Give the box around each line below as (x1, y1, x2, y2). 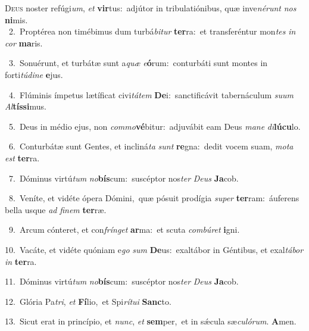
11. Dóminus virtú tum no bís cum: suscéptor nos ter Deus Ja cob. (5, 275, 239, 288)
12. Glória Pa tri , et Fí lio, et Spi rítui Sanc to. (5, 295, 171, 307)
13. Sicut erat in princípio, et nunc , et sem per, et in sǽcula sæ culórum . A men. (5, 315, 296, 327)
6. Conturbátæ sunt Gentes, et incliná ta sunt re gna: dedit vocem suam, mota (8, 140, 294, 152)
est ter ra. (5, 151, 40, 164)
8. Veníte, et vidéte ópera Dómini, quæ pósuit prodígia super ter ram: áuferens (8, 192, 299, 204)
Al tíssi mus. (5, 100, 46, 113)
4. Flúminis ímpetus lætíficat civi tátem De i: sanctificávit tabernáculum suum (8, 88, 294, 101)
